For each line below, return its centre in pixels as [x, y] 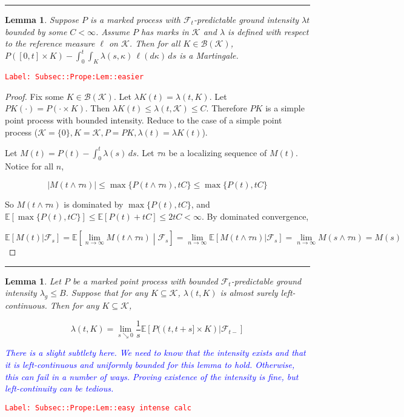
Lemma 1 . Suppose [42, 19]
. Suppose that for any [107, 293]
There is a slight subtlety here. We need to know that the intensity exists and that [155, 353]
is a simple [285, 108]
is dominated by [94, 204]
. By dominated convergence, [255, 216]
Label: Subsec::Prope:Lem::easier [75, 77]
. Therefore [227, 108]
